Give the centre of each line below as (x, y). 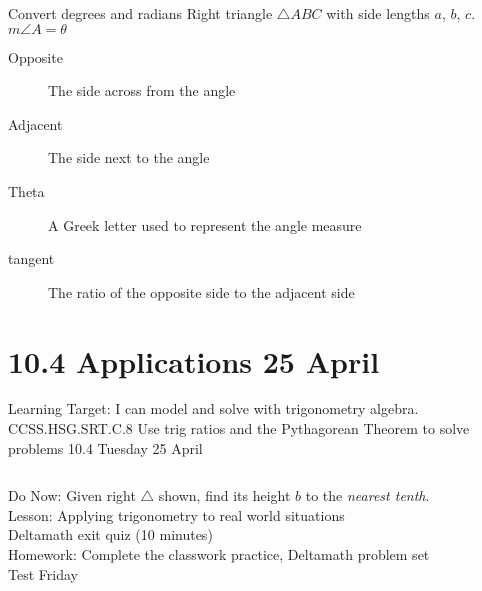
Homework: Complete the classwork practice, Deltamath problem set (219, 554)
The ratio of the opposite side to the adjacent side (201, 291)
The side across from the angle (142, 90)
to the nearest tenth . (367, 495)
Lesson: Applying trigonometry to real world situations (176, 514)
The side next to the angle (129, 157)
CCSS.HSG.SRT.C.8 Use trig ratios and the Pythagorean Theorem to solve (239, 428)
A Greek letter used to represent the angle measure (205, 224)
